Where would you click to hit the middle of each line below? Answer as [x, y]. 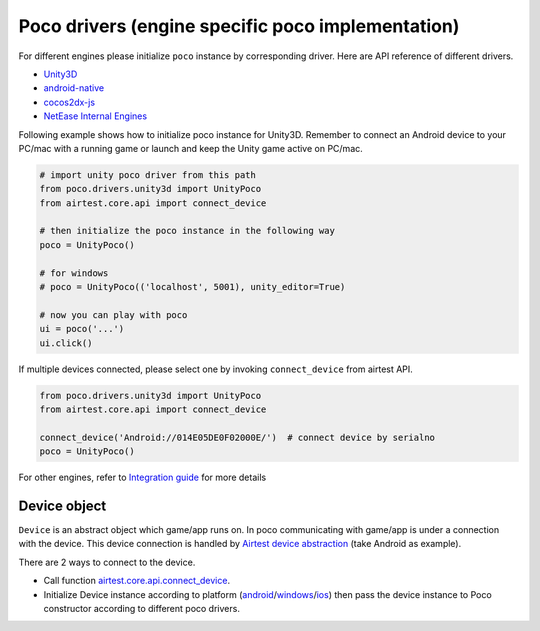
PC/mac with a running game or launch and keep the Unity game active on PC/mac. [191, 148]
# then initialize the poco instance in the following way [187, 231]
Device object [62, 505]
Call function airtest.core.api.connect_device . [136, 581]
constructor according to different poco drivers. [141, 608]
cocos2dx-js [69, 102]
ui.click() [66, 343]
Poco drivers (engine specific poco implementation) [239, 26]
